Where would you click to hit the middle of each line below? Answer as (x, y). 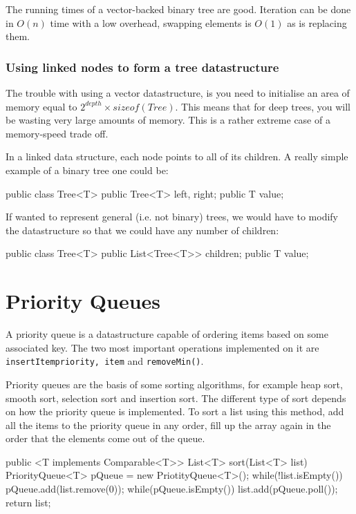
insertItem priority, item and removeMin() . (105, 361)
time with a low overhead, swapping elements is (151, 22)
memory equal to (41, 106)
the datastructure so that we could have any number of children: (142, 230)
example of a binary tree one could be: (87, 170)
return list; (28, 502)
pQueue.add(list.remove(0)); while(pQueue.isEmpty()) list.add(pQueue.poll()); (172, 489)
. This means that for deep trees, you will (263, 106)
